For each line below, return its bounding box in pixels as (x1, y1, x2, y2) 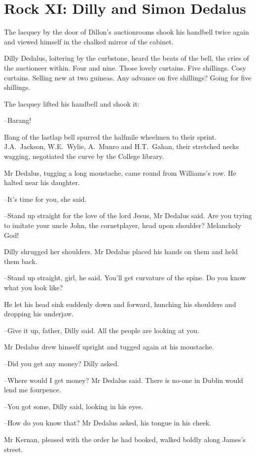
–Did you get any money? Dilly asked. (4, 358, 119, 368)
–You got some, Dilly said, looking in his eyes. (4, 401, 144, 411)
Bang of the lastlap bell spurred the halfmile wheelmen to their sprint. (4, 131, 217, 142)
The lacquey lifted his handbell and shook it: (4, 98, 140, 109)
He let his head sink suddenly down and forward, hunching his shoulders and (4, 299, 236, 309)
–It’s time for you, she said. (4, 193, 87, 204)
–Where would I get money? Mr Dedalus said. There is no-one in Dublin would (4, 375, 243, 385)
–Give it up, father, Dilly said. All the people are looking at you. (4, 325, 199, 335)
